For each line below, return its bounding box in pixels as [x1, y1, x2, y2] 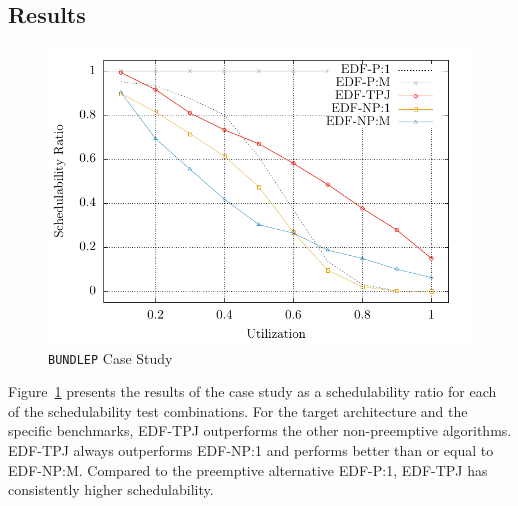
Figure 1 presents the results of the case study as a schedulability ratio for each [8, 381, 497, 402]
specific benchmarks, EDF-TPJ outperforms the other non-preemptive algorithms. [8, 420, 512, 441]
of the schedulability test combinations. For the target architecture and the [8, 400, 468, 421]
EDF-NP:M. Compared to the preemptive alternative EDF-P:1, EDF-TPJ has [8, 459, 488, 480]
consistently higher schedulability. [8, 479, 214, 500]
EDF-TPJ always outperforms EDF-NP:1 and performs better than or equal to [8, 440, 494, 461]
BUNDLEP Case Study [48, 347, 173, 368]
